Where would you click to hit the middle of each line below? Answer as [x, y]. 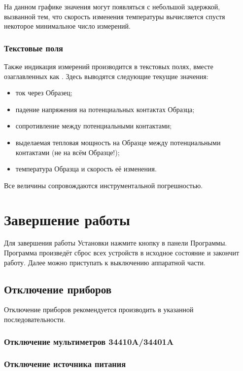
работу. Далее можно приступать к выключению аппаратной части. [105, 262]
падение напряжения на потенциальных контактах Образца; [105, 109]
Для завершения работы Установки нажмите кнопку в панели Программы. [116, 243]
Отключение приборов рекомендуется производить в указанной [99, 309]
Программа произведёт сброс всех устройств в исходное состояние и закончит [122, 253]
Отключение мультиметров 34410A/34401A [89, 341]
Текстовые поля [34, 48]
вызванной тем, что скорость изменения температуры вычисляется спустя [115, 16]
